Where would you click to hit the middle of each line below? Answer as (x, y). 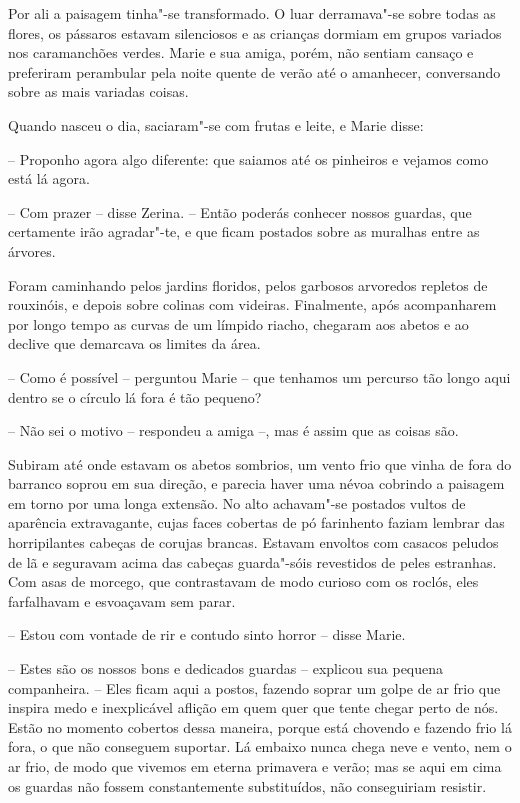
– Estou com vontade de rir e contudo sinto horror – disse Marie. (207, 634)
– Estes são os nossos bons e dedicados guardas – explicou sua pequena (226, 668)
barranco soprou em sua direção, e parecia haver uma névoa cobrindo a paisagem (256, 483)
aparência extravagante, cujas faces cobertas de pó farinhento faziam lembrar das (256, 522)
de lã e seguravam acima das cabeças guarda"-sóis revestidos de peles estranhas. (252, 561)
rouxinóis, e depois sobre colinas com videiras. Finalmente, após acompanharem (252, 304)
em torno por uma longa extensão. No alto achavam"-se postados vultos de (237, 502)
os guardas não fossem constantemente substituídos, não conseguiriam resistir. (247, 785)
